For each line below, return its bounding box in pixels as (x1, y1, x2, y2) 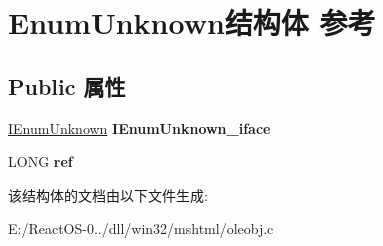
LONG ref (8, 151, 73, 172)
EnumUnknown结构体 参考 (8, 2, 376, 43)
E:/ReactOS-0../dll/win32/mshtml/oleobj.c (8, 218, 274, 239)
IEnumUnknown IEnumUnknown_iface (8, 117, 271, 138)
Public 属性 (8, 70, 126, 101)
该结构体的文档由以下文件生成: (8, 184, 208, 205)
